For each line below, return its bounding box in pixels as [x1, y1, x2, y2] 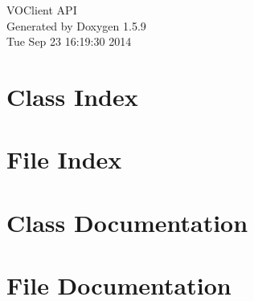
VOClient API [6, 2, 77, 18]
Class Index [6, 79, 138, 112]
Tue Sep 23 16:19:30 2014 [6, 33, 132, 50]
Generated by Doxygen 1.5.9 [6, 17, 146, 34]
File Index [6, 143, 122, 176]
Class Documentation [6, 205, 248, 238]
